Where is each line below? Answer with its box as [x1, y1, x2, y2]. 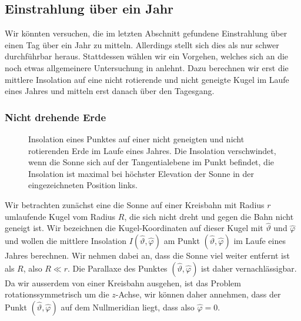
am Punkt [163, 234, 200, 246]
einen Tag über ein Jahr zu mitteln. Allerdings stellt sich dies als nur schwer [5, 38, 279, 51]
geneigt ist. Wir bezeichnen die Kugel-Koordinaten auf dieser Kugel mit [5, 222, 263, 234]
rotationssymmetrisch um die [5, 288, 109, 300]
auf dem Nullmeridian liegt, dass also [61, 300, 195, 313]
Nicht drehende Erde [5, 109, 106, 124]
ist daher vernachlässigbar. [201, 262, 297, 274]
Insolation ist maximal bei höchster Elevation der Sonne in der [28, 167, 255, 179]
